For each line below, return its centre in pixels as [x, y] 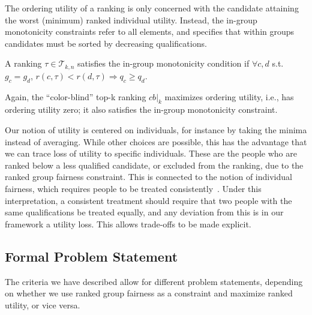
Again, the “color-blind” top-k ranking [76, 96]
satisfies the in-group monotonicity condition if [163, 63]
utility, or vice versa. [43, 304]
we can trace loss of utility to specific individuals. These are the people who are [151, 153]
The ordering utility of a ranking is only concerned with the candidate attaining [152, 8]
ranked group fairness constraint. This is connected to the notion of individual [148, 177]
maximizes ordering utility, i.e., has [229, 96]
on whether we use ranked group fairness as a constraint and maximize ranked [149, 293]
